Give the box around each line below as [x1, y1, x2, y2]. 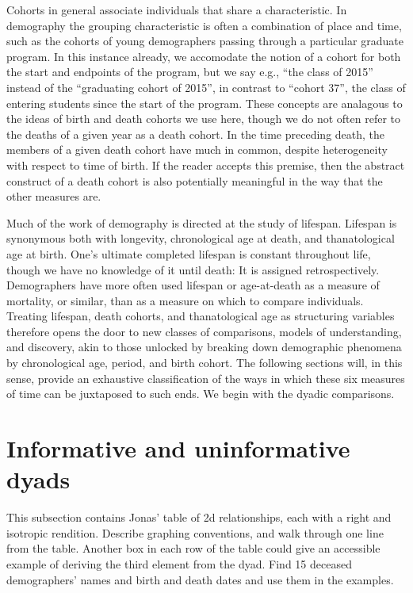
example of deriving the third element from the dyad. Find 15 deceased [6, 555, 352, 572]
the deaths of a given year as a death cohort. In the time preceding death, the [6, 125, 385, 142]
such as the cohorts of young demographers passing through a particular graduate [6, 33, 403, 49]
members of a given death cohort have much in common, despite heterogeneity [6, 141, 388, 158]
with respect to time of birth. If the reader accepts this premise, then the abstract [6, 156, 405, 173]
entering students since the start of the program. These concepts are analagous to [6, 94, 403, 111]
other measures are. [6, 188, 101, 205]
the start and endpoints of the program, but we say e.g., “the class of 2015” [6, 63, 373, 80]
